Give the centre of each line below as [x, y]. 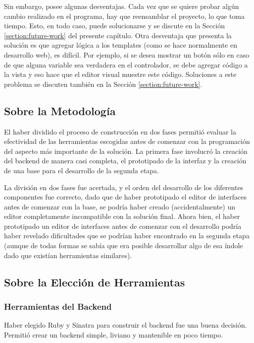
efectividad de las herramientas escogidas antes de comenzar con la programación [127, 141]
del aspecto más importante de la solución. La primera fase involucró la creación [126, 151]
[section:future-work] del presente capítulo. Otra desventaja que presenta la [118, 35]
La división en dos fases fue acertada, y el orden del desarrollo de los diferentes [124, 187]
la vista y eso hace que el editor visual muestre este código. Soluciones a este [120, 74]
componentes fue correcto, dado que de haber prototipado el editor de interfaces [125, 197]
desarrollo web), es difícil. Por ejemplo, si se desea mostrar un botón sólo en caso [127, 54]
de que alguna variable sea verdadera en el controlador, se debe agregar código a [126, 64]
